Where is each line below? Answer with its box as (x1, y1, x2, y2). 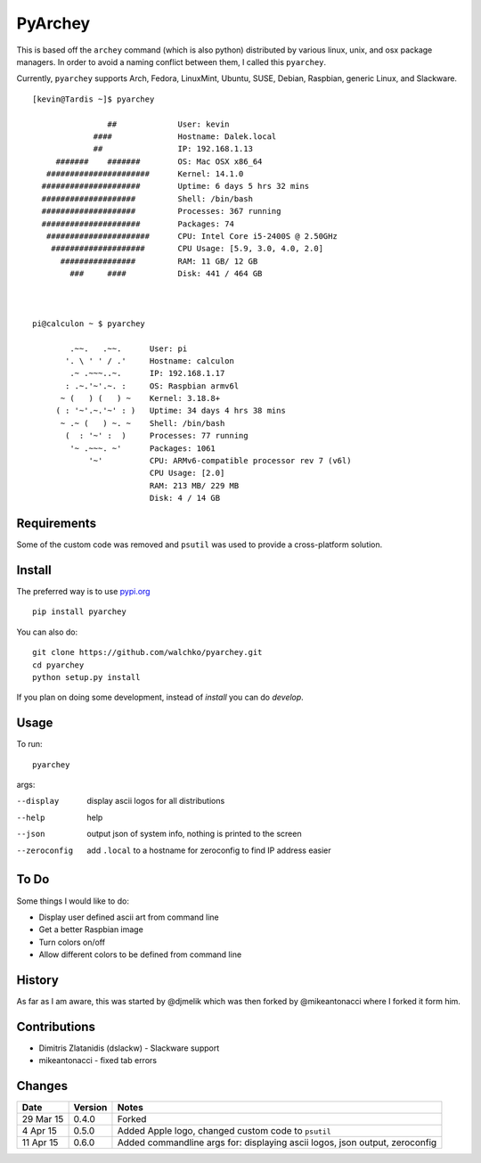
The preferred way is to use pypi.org (16, 586, 151, 597)
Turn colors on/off (38, 937, 106, 947)
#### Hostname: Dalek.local (93, 131, 277, 142)
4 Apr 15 (21, 1125, 57, 1137)
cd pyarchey (32, 659, 85, 670)
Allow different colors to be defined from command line (38, 949, 242, 960)
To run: (16, 739, 44, 749)
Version (73, 1102, 108, 1114)
